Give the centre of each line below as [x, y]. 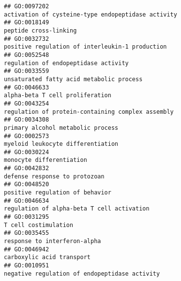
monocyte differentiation [45, 160]
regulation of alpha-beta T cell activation [77, 209]
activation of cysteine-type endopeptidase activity [90, 14]
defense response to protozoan [54, 176]
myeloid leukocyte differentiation [61, 144]
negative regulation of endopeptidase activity [82, 273]
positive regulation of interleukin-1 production [85, 47]
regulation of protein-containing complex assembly [89, 112]
